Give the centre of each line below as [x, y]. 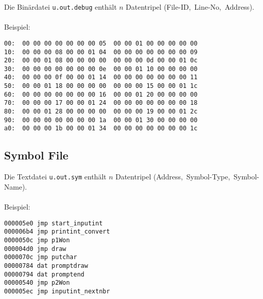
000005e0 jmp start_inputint [54, 223]
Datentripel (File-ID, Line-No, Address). [190, 7]
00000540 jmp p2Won [37, 283]
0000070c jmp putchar [41, 257]
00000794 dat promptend [44, 274]
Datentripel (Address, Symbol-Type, [173, 177]
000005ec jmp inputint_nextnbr [57, 291]
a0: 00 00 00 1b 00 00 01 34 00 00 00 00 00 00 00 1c [101, 129]
